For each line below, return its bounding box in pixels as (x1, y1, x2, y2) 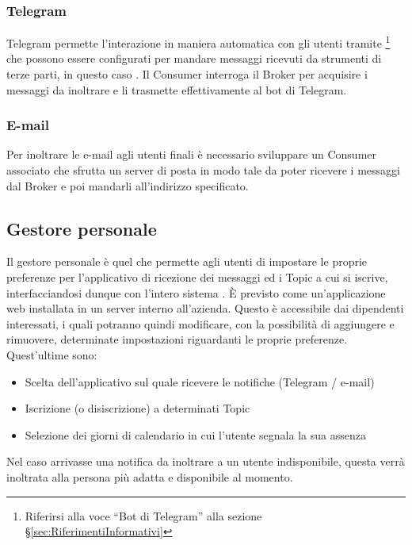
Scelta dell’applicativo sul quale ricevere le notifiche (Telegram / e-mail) (25, 373, 375, 390)
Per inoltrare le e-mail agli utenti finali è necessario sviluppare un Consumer (6, 146, 377, 163)
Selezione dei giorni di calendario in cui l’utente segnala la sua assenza (25, 426, 366, 443)
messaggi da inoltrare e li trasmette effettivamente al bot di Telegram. (6, 81, 347, 98)
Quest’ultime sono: (6, 347, 97, 363)
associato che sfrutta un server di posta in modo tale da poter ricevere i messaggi (6, 162, 400, 178)
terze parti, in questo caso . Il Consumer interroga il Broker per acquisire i (6, 66, 368, 83)
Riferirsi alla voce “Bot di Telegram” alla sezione (25, 507, 262, 524)
